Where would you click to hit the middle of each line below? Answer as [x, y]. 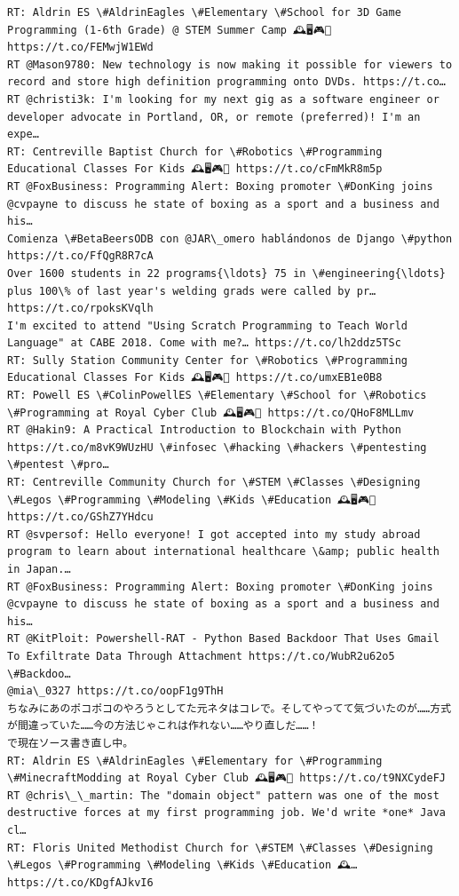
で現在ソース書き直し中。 [71, 743]
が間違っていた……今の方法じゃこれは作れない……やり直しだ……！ [163, 726]
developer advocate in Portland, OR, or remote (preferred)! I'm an [214, 117]
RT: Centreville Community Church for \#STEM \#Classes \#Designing [214, 483]
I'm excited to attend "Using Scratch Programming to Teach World [208, 325]
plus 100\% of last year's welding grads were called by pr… [192, 291]
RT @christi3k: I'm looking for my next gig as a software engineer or [223, 99]
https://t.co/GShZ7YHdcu [80, 517]
